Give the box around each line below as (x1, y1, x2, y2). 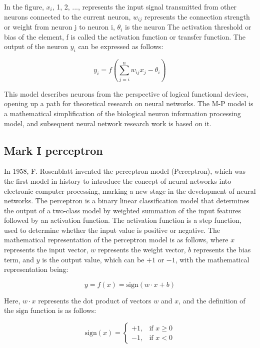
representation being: (4, 264, 68, 274)
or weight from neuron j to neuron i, (4, 22, 115, 32)
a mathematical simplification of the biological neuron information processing (4, 108, 241, 118)
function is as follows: (30, 305, 96, 315)
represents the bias (193, 244, 251, 255)
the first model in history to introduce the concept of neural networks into (4, 175, 231, 186)
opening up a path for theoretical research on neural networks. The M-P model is (4, 98, 253, 109)
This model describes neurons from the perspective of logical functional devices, (4, 88, 248, 99)
